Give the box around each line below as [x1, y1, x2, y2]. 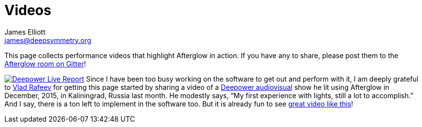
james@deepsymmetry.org [4, 36, 92, 44]
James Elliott [4, 27, 46, 36]
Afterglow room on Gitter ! [4, 59, 86, 68]
